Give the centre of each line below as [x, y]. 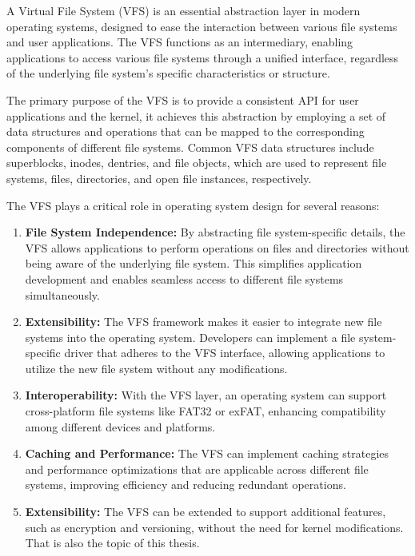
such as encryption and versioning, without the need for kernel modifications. [214, 527]
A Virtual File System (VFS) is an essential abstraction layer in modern [184, 10]
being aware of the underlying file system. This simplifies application [194, 263]
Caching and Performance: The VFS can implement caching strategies [207, 453]
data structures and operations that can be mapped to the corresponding [186, 131]
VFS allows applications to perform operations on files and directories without [217, 247]
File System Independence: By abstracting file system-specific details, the [215, 232]
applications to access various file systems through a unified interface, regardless [203, 57]
